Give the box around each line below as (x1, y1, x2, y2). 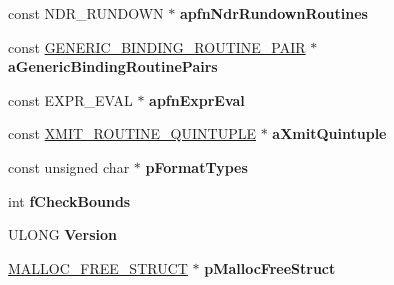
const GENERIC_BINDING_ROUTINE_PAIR (8, 36, 306, 57)
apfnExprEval (149, 89, 245, 110)
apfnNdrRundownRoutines (179, 3, 368, 23)
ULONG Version (8, 224, 117, 245)
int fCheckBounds (8, 190, 131, 211)
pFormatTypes (145, 156, 248, 177)
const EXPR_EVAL (8, 89, 133, 110)
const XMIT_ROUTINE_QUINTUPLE (8, 123, 256, 144)
